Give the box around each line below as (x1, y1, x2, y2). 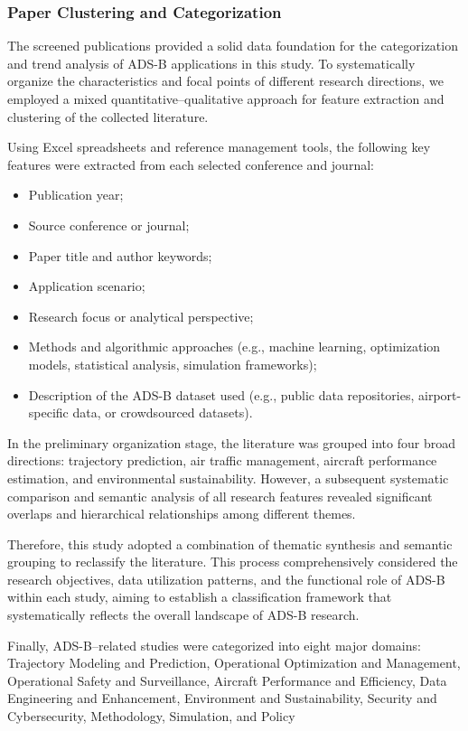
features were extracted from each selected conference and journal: (7, 155, 374, 173)
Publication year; (28, 185, 124, 204)
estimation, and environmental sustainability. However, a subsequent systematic (7, 468, 449, 487)
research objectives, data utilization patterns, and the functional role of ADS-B (7, 569, 445, 588)
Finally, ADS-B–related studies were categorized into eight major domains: (7, 635, 421, 654)
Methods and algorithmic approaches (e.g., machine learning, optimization (28, 337, 441, 356)
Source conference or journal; (28, 215, 190, 234)
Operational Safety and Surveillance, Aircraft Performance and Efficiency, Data (7, 670, 447, 689)
